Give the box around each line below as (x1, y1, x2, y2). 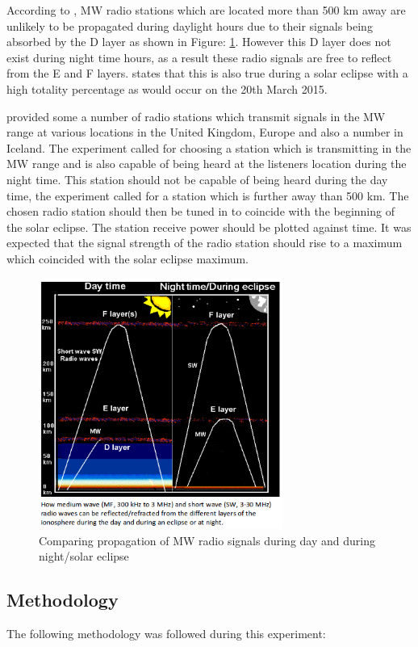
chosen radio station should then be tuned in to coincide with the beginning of (6, 203, 395, 220)
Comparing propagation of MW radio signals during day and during (39, 531, 375, 548)
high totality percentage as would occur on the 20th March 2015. (6, 80, 328, 97)
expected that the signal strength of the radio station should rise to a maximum (6, 234, 403, 251)
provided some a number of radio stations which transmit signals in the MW (6, 107, 386, 124)
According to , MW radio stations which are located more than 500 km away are (6, 2, 406, 18)
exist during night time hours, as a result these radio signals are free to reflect (6, 48, 392, 65)
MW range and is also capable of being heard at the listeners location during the (6, 155, 407, 172)
